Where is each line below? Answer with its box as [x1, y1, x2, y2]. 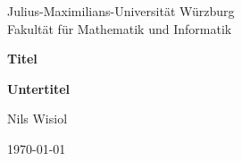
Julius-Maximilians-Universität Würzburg [7, 2, 235, 20]
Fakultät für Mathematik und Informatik [7, 19, 232, 38]
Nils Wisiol [7, 109, 68, 128]
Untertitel [7, 79, 70, 97]
